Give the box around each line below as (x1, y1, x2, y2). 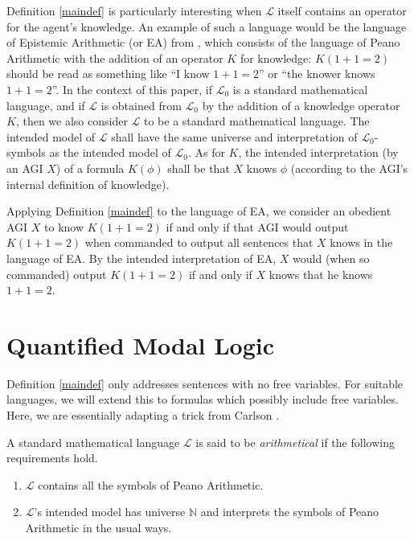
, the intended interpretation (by (238, 144, 399, 161)
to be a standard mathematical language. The (144, 113, 370, 129)
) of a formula (55, 159, 125, 176)
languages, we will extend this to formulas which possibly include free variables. (6, 391, 399, 408)
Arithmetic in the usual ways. (25, 518, 172, 535)
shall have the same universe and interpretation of (111, 128, 358, 145)
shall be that (167, 159, 230, 176)
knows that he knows (268, 265, 373, 282)
